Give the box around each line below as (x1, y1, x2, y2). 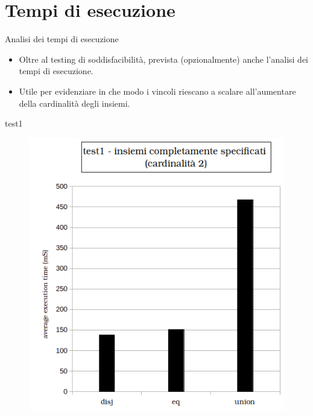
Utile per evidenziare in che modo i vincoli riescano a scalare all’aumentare (19, 84, 296, 97)
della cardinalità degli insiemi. (19, 96, 130, 109)
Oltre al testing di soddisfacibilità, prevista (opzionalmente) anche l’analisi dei (19, 52, 309, 65)
